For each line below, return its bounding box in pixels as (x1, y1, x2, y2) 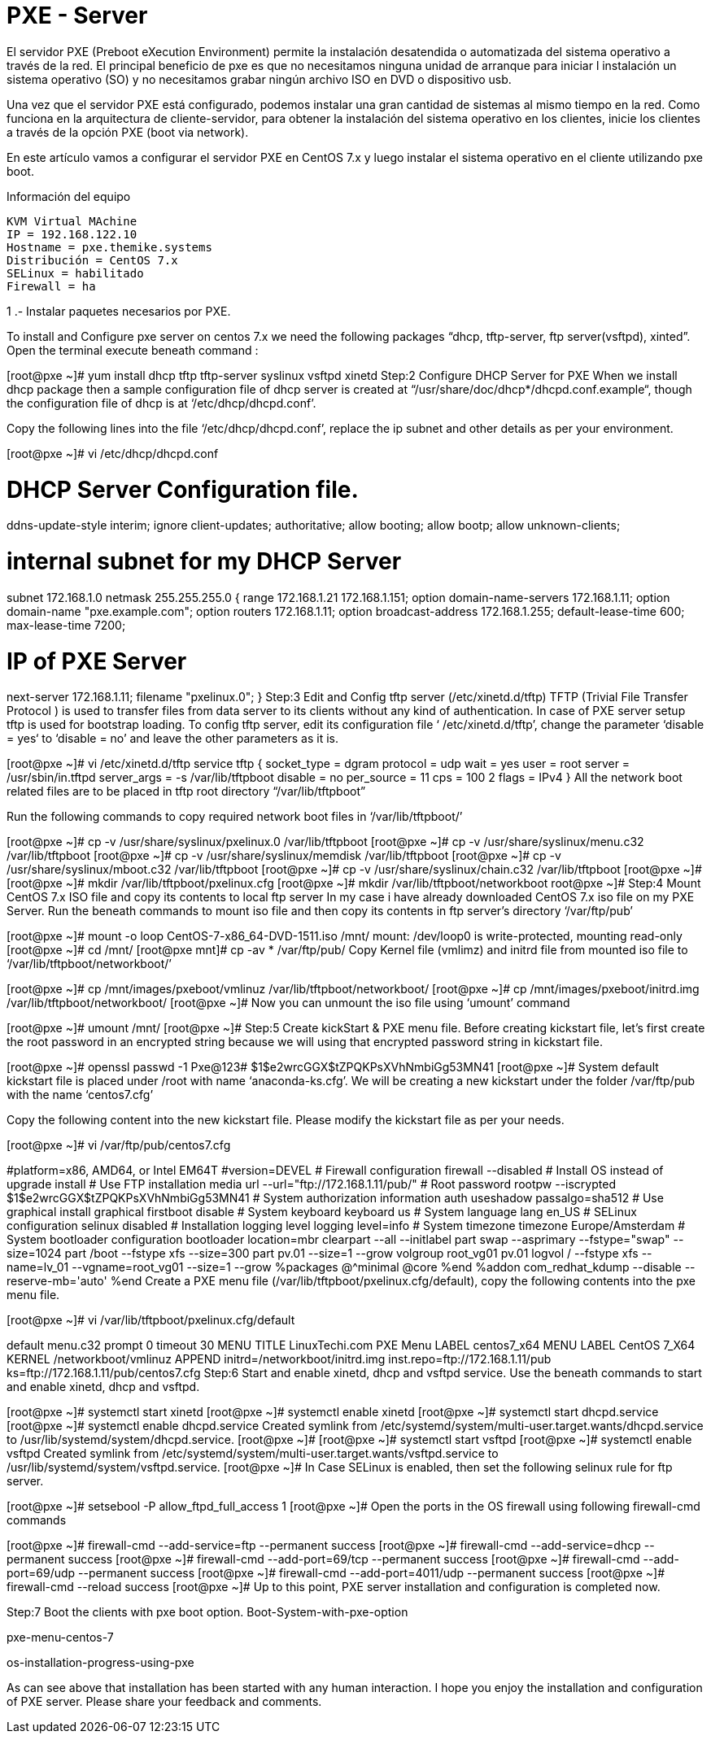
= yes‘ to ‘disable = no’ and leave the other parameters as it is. (7, 731, 338, 746)
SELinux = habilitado (7, 266, 144, 280)
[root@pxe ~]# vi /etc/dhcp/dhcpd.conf (7, 446, 219, 460)
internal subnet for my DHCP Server (7, 547, 402, 575)
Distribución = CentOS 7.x (7, 253, 178, 267)
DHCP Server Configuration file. (7, 475, 359, 504)
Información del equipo (7, 189, 131, 203)
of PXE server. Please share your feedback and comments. (7, 1694, 322, 1709)
